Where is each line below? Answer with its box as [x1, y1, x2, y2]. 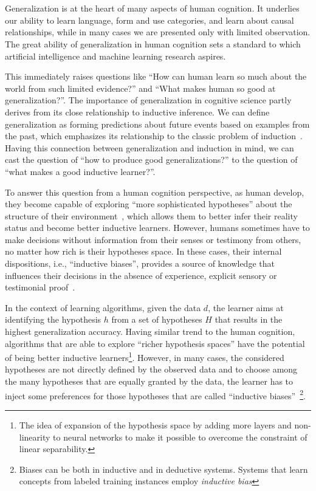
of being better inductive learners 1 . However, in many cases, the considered [5, 349, 284, 363]
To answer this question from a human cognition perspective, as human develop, [5, 185, 304, 198]
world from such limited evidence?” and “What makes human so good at [5, 81, 276, 94]
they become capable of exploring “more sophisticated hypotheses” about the [5, 197, 292, 210]
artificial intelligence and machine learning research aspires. [5, 49, 226, 62]
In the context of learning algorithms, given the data [5, 301, 201, 314]
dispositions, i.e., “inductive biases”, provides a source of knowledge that [5, 257, 275, 270]
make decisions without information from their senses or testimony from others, [5, 233, 301, 245]
